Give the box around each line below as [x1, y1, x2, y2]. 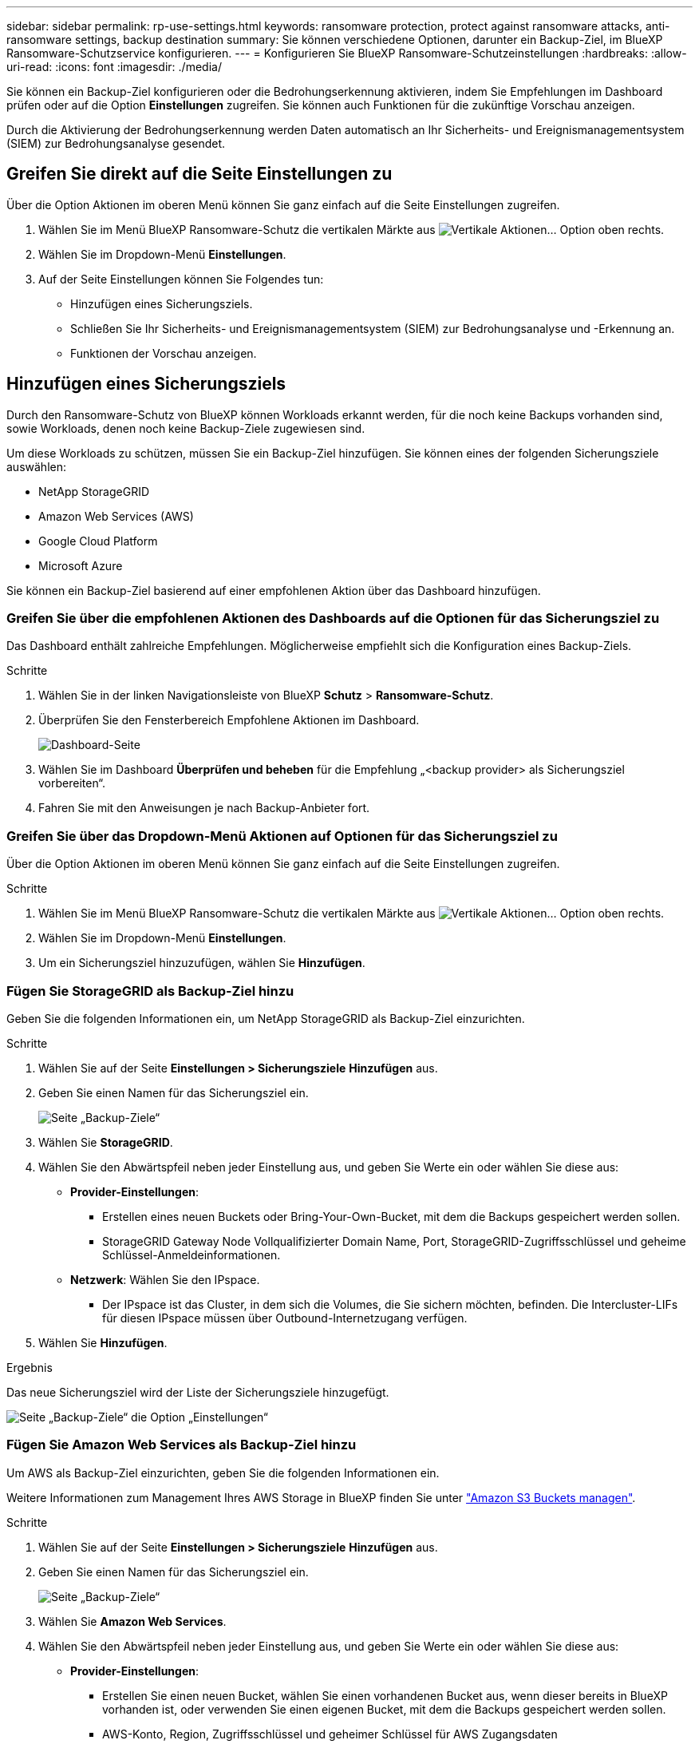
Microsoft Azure [38, 558, 123, 573]
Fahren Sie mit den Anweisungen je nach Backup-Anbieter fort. [38, 801, 370, 815]
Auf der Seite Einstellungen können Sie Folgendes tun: [38, 272, 324, 286]
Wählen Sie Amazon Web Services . [38, 1614, 227, 1628]
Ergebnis [6, 1360, 53, 1374]
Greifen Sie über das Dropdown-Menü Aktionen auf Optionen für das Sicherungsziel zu [6, 827, 558, 844]
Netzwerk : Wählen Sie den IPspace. [70, 1272, 260, 1286]
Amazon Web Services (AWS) [38, 509, 194, 523]
